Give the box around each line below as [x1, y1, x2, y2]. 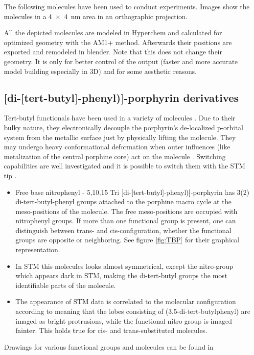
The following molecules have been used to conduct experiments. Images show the [4, 1, 250, 11]
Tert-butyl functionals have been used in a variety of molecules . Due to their [4, 113, 236, 123]
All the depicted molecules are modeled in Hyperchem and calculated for [4, 27, 222, 38]
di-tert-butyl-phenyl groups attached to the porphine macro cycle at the [15, 196, 231, 207]
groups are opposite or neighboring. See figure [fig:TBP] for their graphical [15, 235, 239, 245]
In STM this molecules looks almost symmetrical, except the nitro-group [15, 260, 233, 271]
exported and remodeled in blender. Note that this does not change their [4, 47, 222, 57]
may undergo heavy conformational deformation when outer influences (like [4, 142, 230, 152]
